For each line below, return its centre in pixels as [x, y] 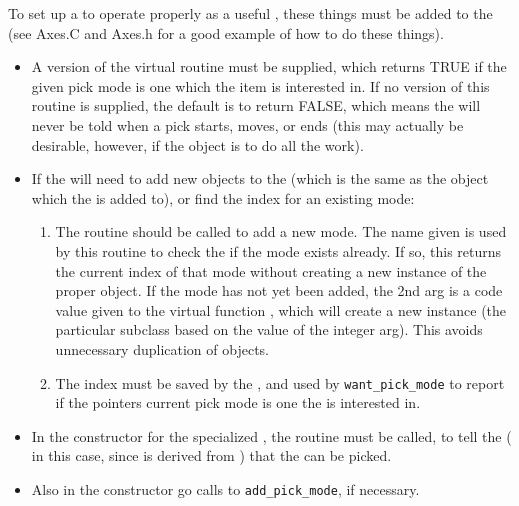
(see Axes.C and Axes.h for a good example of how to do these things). [226, 32]
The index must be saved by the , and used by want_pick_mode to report [280, 382]
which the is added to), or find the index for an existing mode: [223, 197]
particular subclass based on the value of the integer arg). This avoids [269, 329]
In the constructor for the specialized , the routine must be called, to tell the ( [271, 435]
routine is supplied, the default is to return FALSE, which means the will [256, 105]
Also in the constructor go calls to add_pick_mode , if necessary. [225, 488]
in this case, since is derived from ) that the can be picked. [211, 455]
